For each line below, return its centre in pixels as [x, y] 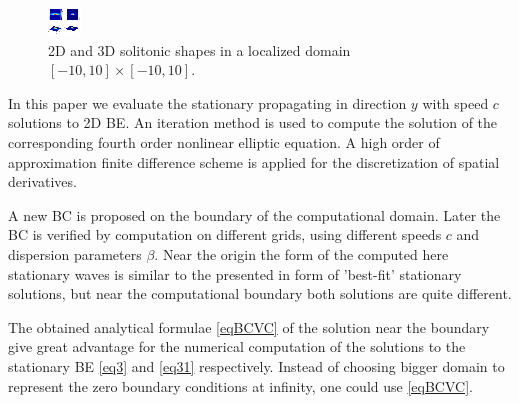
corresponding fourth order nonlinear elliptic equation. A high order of [224, 141]
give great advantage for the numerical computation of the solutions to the [237, 346]
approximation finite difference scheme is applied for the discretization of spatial [254, 161]
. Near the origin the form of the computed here [301, 253]
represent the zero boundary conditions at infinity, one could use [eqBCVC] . [240, 385]
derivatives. [42, 181]
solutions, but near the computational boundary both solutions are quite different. [260, 293]
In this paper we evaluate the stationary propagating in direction [207, 102]
